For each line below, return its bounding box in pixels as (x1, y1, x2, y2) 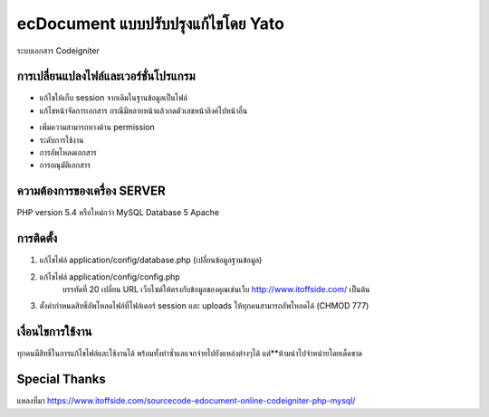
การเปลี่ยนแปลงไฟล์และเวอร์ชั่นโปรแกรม (16, 69, 196, 84)
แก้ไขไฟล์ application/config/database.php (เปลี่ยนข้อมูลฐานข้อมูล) (39, 254, 263, 266)
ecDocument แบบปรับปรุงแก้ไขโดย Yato (16, 14, 285, 33)
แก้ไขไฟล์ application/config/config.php (39, 271, 180, 282)
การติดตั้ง (16, 231, 58, 246)
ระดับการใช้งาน (39, 134, 84, 145)
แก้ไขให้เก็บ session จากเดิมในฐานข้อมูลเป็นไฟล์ (39, 92, 187, 103)
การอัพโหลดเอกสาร (39, 147, 97, 158)
